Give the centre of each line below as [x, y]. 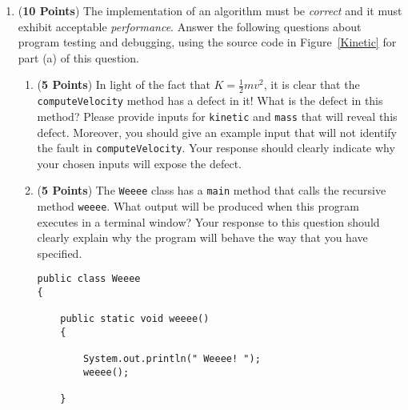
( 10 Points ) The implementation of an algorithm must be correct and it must [210, 10]
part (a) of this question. [78, 57]
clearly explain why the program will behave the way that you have [202, 237]
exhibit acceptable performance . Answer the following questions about [190, 26]
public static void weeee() [135, 319]
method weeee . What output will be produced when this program [198, 206]
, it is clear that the [312, 84]
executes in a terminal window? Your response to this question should [208, 221]
